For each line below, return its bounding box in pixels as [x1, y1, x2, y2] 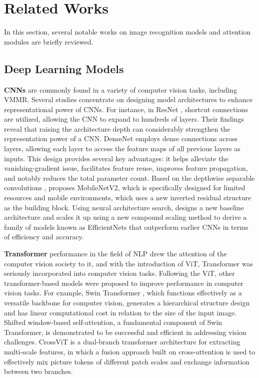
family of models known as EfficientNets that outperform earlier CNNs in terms [4, 221, 248, 232]
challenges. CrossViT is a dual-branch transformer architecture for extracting [4, 336, 240, 347]
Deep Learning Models [4, 61, 124, 76]
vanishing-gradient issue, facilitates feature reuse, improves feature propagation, [4, 163, 248, 173]
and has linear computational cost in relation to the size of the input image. [4, 307, 237, 317]
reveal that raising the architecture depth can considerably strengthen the [4, 123, 230, 134]
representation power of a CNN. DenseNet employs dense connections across [4, 133, 238, 144]
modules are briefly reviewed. [4, 36, 93, 47]
